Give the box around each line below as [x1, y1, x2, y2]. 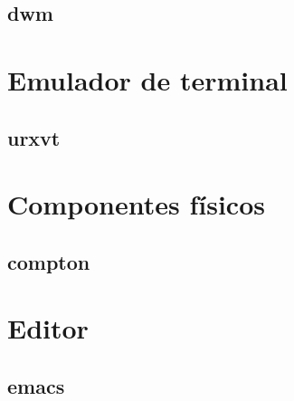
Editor [7, 310, 89, 347]
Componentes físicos [7, 186, 265, 223]
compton [7, 247, 90, 275]
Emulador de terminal [7, 61, 288, 98]
